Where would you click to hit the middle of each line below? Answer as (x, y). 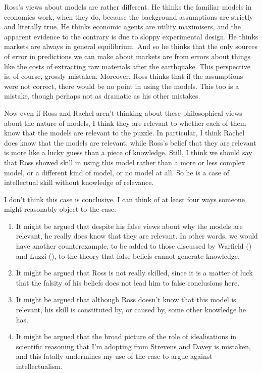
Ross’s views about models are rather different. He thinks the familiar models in (128, 7)
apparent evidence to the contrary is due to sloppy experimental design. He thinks (131, 36)
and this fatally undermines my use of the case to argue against (114, 356)
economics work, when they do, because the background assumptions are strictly (129, 16)
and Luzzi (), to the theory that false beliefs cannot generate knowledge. (128, 255)
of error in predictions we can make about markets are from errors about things (127, 56)
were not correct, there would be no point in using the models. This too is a (122, 86)
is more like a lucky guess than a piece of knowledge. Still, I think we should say (128, 152)
